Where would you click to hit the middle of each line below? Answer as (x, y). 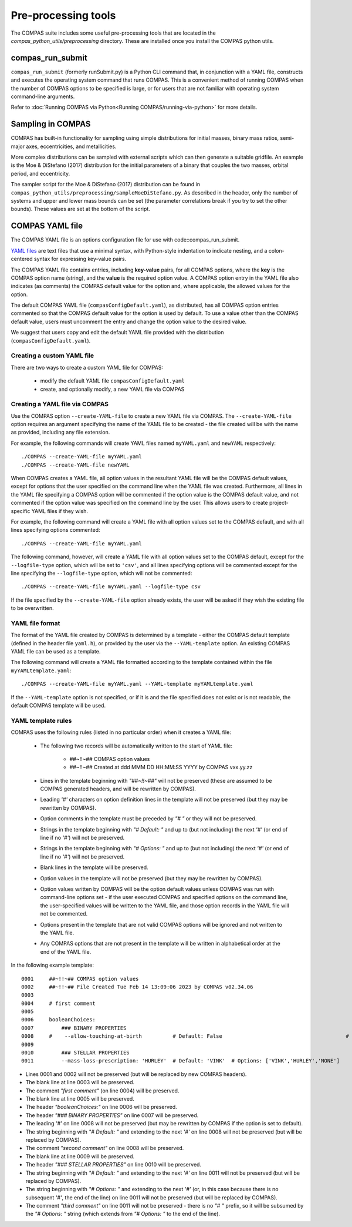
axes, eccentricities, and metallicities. (71, 146)
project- (279, 503)
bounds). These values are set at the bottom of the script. (81, 209)
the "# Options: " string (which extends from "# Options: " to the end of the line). (123, 1214)
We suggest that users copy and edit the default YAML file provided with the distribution (117, 333)
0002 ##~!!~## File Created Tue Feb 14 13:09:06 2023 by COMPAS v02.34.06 (137, 987)
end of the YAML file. (66, 951)
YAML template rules (41, 720)
